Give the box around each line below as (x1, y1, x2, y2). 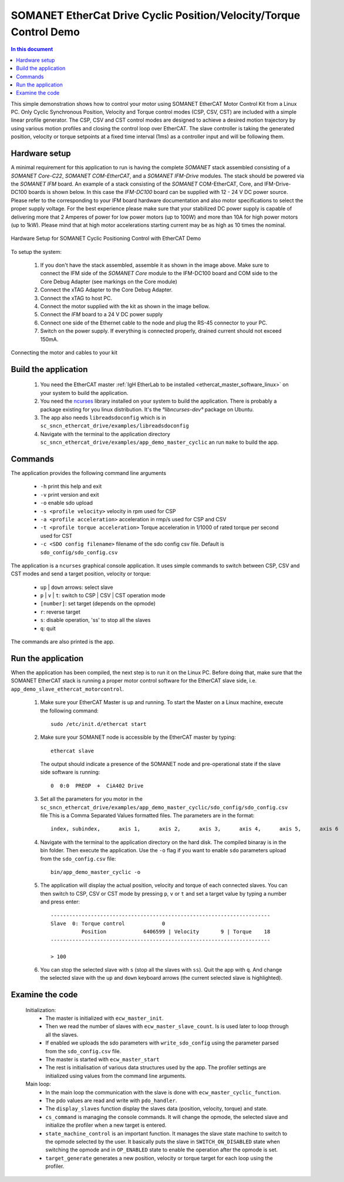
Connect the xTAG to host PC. (40, 294, 113, 302)
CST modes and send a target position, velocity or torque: (11, 570, 151, 577)
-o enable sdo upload (40, 500, 93, 507)
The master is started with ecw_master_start (45, 1056, 160, 1063)
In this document (11, 46, 53, 53)
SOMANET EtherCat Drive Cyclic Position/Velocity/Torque (11, 9, 301, 22)
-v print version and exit (40, 491, 99, 498)
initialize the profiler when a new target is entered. (45, 1121, 167, 1129)
